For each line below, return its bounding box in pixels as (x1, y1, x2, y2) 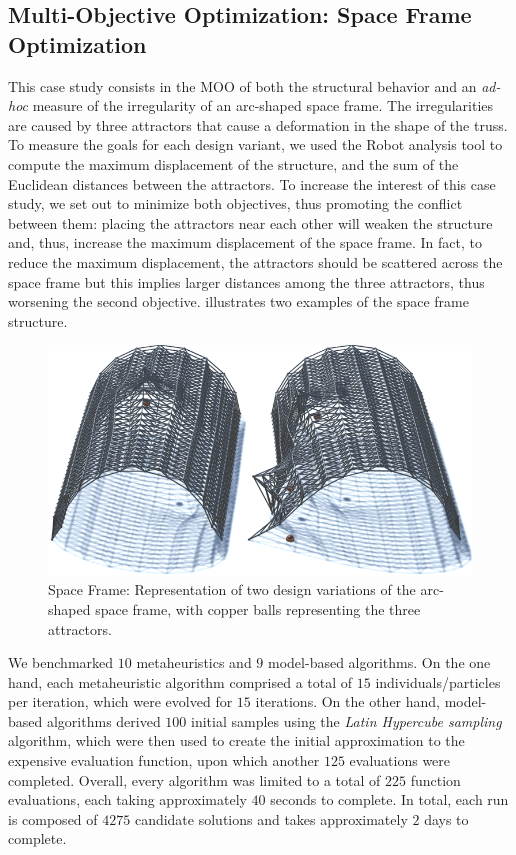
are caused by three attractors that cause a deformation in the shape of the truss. (8, 114, 508, 135)
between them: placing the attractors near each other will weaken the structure (8, 212, 493, 233)
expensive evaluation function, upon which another (8, 750, 320, 771)
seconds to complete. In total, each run (270, 789, 509, 810)
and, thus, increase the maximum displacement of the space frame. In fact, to (8, 232, 483, 253)
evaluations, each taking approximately (8, 789, 247, 810)
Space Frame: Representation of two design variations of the (48, 579, 416, 600)
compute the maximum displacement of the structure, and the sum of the (8, 153, 459, 174)
